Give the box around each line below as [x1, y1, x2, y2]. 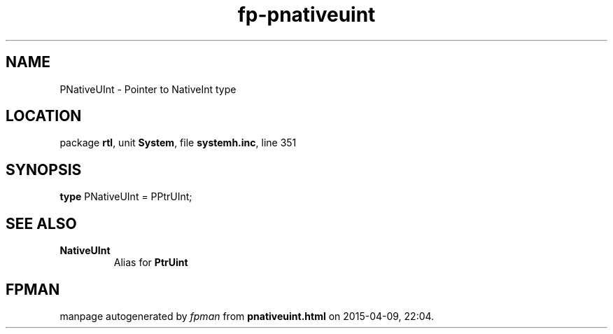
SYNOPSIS [6, 160, 82, 179]
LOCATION [6, 107, 82, 125]
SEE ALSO [6, 214, 77, 232]
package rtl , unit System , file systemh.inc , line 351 [59, 137, 297, 149]
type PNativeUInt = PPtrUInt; [59, 190, 192, 203]
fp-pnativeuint [237, 3, 376, 27]
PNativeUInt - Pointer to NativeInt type [59, 83, 237, 95]
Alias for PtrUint [113, 256, 188, 269]
